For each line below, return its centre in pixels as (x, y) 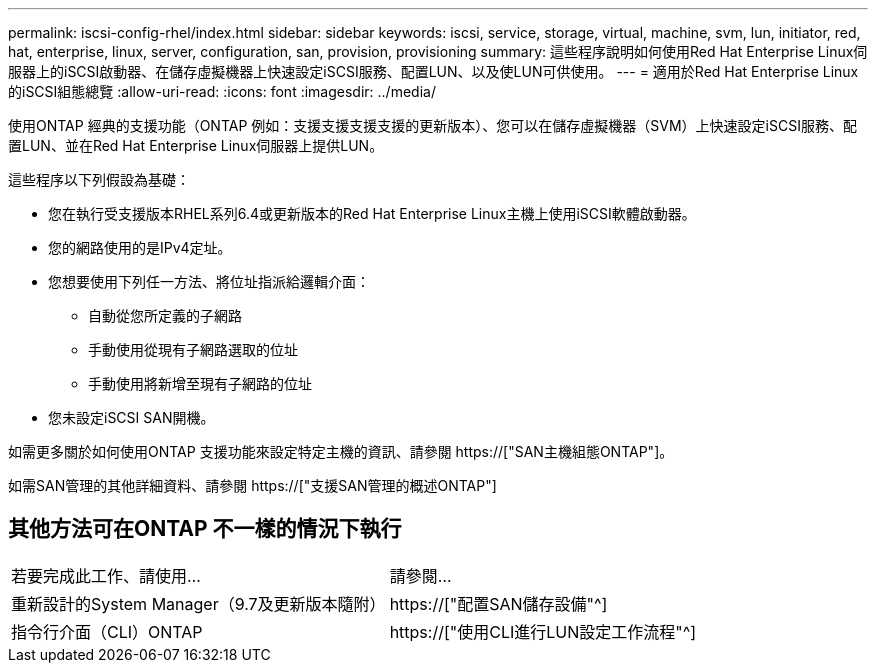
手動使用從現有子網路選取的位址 (193, 349)
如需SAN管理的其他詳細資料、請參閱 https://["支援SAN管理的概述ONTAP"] (252, 485)
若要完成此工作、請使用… (106, 575)
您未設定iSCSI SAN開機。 (131, 417)
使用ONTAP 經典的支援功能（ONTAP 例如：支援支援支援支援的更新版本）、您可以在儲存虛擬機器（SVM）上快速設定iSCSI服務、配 (432, 125)
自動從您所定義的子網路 (165, 315)
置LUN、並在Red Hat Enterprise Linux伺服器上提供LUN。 (196, 145)
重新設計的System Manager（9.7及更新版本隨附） (198, 603)
